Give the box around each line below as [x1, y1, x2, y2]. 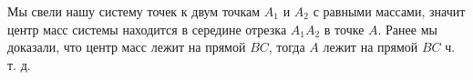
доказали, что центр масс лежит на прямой [7, 37, 246, 56]
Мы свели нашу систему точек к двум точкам [7, 2, 261, 20]
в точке [324, 19, 365, 38]
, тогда [268, 37, 305, 56]
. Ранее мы [377, 19, 437, 38]
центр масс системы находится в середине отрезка [7, 19, 287, 38]
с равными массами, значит [313, 2, 466, 20]
